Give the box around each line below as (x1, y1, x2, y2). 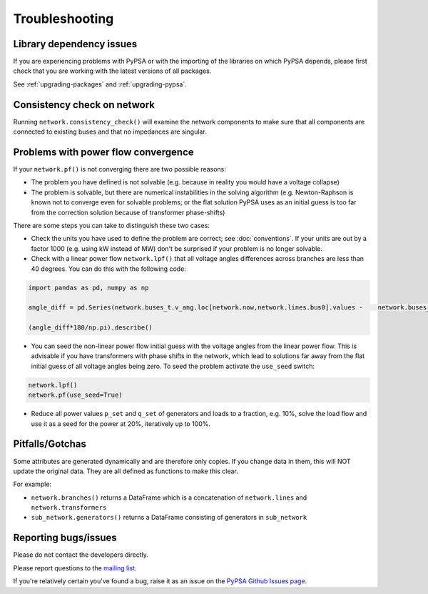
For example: (13, 480, 52, 489)
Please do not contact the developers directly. (13, 550, 149, 559)
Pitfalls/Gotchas (13, 438, 87, 450)
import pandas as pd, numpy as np (28, 283, 149, 292)
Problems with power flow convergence (13, 146, 194, 158)
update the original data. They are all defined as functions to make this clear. (13, 467, 238, 475)
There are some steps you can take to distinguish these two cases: (13, 222, 210, 229)
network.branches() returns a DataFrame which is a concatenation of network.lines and (31, 493, 307, 502)
